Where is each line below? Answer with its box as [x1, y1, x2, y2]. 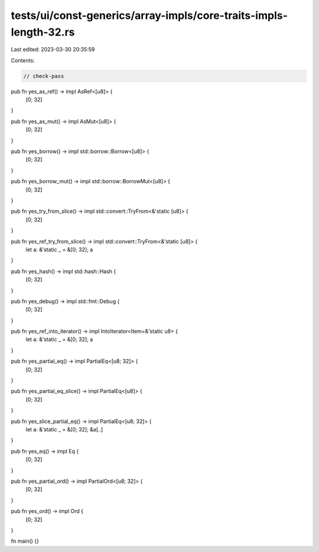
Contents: [11, 57, 35, 64]
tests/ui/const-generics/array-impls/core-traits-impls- [11, 9, 288, 22]
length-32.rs [11, 25, 75, 38]
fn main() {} [11, 538, 40, 545]
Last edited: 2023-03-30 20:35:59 [11, 46, 95, 53]
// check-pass [23, 73, 64, 79]
